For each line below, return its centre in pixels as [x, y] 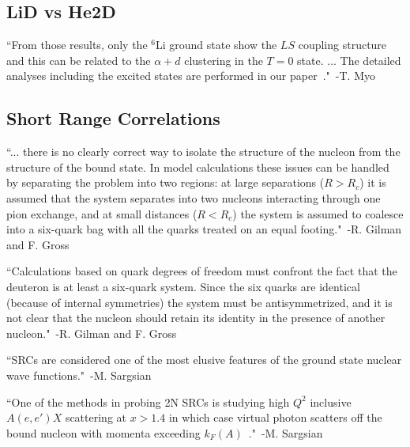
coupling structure [342, 45]
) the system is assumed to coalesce [318, 213]
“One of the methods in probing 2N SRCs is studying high [148, 402]
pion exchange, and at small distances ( [102, 213]
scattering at [96, 417]
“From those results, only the [77, 45]
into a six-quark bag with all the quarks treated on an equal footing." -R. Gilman [204, 229]
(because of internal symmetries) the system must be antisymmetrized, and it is [199, 302]
